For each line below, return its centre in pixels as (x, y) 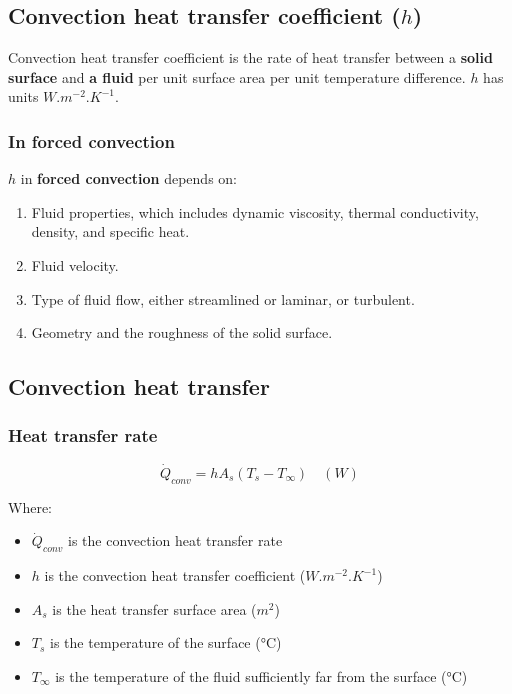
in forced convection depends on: (129, 178)
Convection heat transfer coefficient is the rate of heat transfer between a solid (250, 57)
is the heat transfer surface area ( (154, 608)
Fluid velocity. (75, 264)
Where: (30, 506)
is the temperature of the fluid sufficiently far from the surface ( (251, 675)
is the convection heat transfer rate (175, 540)
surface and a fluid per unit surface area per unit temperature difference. (237, 76)
